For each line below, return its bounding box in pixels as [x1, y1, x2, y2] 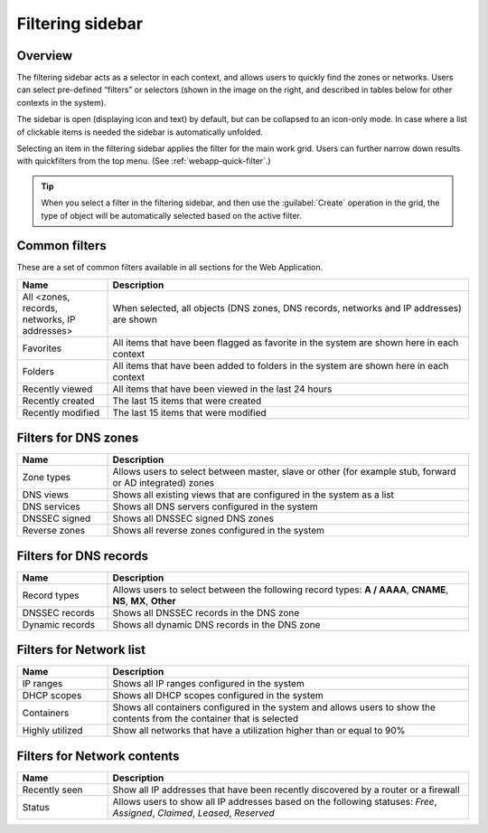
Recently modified [22, 406, 99, 419]
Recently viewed [22, 383, 93, 395]
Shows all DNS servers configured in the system [112, 500, 318, 513]
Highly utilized [22, 724, 83, 737]
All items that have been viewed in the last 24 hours [112, 383, 333, 395]
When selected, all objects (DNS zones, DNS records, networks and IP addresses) [112, 301, 463, 314]
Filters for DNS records [16, 548, 149, 563]
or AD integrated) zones [112, 477, 215, 489]
